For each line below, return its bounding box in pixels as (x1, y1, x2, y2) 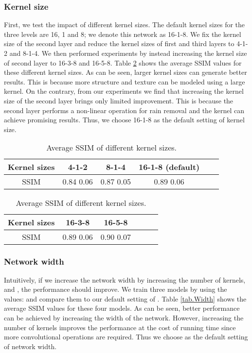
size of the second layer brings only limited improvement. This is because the (4, 95, 234, 105)
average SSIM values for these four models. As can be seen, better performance (4, 303, 240, 313)
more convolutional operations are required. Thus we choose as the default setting (4, 332, 248, 342)
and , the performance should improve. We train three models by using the (4, 284, 227, 294)
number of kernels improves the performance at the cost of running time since (4, 322, 236, 332)
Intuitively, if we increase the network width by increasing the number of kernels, (4, 274, 246, 285)
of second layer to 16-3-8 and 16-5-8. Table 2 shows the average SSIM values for (4, 57, 242, 67)
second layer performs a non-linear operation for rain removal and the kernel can (4, 105, 245, 115)
